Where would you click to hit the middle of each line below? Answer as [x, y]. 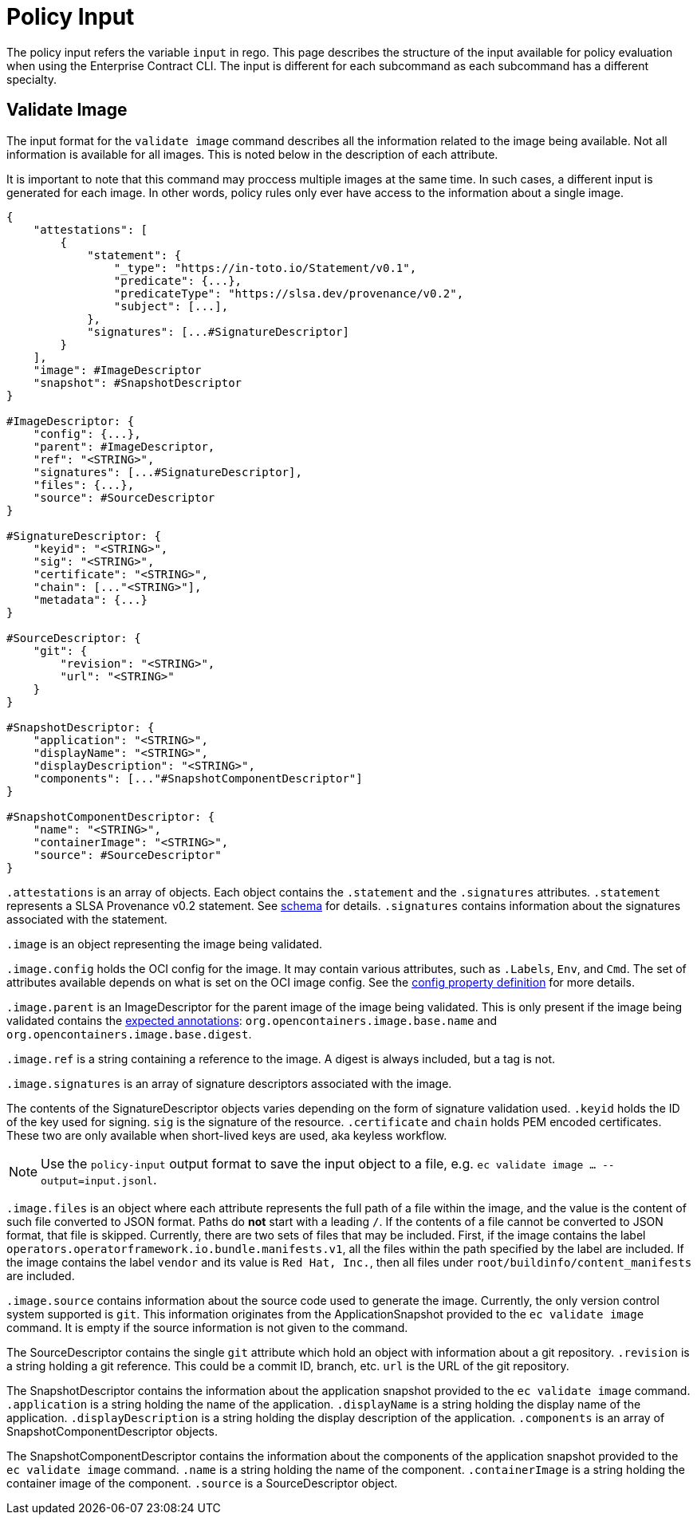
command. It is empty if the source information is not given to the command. [207, 1327]
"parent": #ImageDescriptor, [124, 446]
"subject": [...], [171, 306]
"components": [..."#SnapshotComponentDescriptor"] [198, 778]
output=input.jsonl [97, 1180]
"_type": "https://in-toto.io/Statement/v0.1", [265, 268]
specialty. [32, 79]
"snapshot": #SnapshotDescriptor [138, 382]
